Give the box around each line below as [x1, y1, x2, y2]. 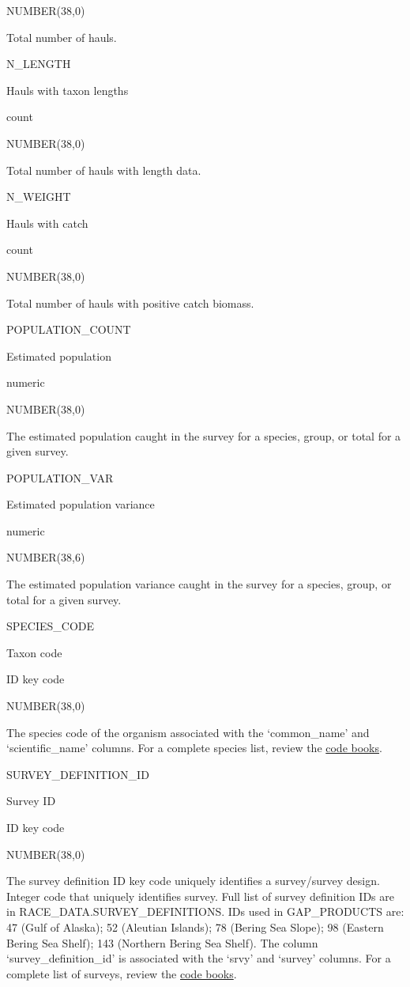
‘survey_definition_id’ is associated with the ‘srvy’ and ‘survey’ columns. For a [6, 950, 391, 966]
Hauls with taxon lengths [6, 81, 129, 98]
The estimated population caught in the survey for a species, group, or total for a [6, 427, 401, 444]
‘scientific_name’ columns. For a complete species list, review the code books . [6, 739, 382, 756]
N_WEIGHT [6, 188, 71, 205]
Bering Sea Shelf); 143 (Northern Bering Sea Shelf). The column [6, 934, 318, 951]
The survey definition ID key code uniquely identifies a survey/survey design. [6, 872, 380, 889]
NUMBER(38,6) [6, 549, 85, 565]
